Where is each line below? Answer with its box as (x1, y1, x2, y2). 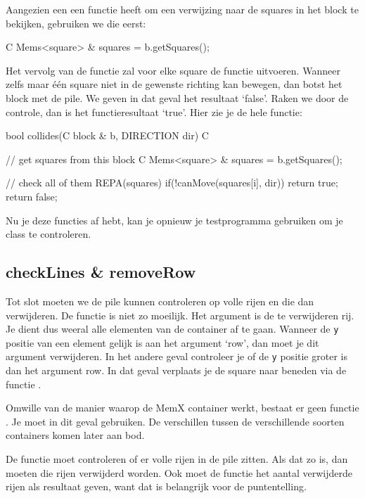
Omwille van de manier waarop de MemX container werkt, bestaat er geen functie (6, 400, 359, 415)
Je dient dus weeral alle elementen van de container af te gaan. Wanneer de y (6, 321, 339, 336)
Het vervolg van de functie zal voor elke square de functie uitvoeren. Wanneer (6, 63, 340, 77)
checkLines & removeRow (6, 261, 196, 283)
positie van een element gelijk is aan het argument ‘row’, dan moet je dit (6, 335, 319, 350)
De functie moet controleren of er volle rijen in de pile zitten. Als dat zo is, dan (6, 451, 348, 466)
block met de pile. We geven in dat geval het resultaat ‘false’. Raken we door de (6, 90, 349, 105)
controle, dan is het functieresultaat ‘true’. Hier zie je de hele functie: (6, 104, 302, 119)
